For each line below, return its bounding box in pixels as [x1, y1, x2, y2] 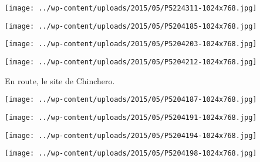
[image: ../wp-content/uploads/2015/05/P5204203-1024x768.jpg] [5, 40, 257, 49]
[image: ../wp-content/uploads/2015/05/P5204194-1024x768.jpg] [5, 131, 257, 140]
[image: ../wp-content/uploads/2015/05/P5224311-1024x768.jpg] [5, 4, 257, 12]
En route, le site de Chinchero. [5, 74, 115, 87]
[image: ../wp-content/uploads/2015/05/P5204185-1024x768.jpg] [5, 22, 257, 30]
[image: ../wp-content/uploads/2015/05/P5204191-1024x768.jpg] [5, 113, 257, 122]
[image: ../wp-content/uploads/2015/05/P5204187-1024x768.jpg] [5, 95, 257, 104]
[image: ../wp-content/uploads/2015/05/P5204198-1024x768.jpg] [5, 149, 257, 158]
